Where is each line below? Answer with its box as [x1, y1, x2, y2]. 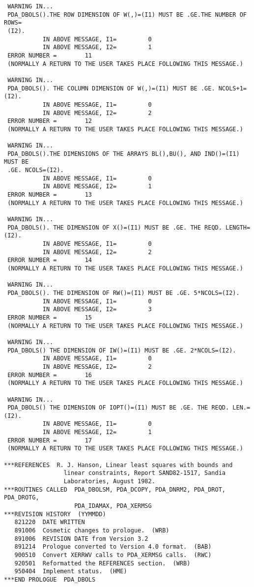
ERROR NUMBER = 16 [7, 371, 92, 379]
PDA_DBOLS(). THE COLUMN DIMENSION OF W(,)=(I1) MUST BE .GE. [7, 85, 215, 92]
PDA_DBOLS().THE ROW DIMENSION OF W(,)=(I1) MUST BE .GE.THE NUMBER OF [7, 11, 247, 18]
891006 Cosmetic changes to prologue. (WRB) [14, 527, 169, 534]
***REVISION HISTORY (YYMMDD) [4, 510, 106, 518]
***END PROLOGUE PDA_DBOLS [4, 576, 96, 583]
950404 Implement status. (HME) [14, 568, 127, 575]
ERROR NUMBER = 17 [7, 437, 92, 444]
